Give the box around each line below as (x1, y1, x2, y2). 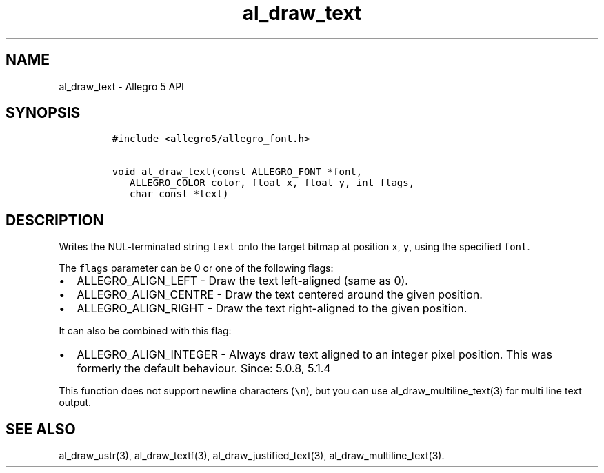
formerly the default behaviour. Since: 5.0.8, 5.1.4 (77, 361, 331, 376)
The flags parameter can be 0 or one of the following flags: (59, 262, 334, 274)
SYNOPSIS (6, 104, 81, 122)
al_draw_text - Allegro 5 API (59, 80, 184, 92)
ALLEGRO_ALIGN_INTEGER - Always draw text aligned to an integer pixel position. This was (77, 348, 553, 362)
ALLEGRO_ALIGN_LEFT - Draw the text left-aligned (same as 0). (77, 274, 408, 288)
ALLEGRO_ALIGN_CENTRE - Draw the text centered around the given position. (77, 288, 483, 302)
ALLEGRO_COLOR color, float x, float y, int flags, (130, 177, 415, 189)
